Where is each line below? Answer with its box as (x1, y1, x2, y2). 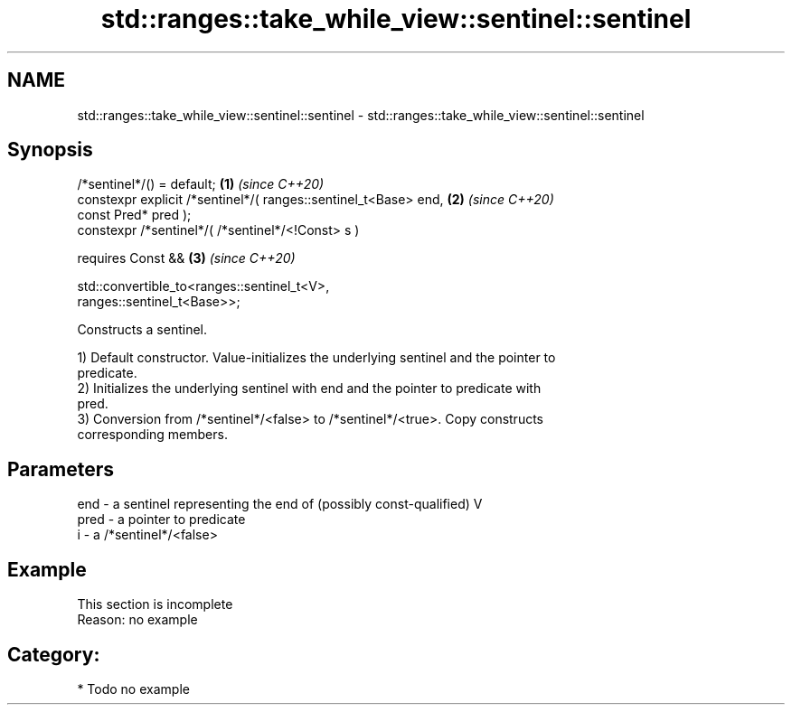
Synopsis (7, 138, 93, 162)
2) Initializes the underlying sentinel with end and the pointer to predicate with (77, 380, 542, 397)
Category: (7, 642, 100, 666)
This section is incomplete (77, 596, 233, 613)
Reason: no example (77, 612, 198, 628)
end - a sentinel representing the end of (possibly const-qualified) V (77, 496, 483, 512)
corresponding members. (77, 426, 228, 443)
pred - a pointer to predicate (77, 511, 246, 528)
